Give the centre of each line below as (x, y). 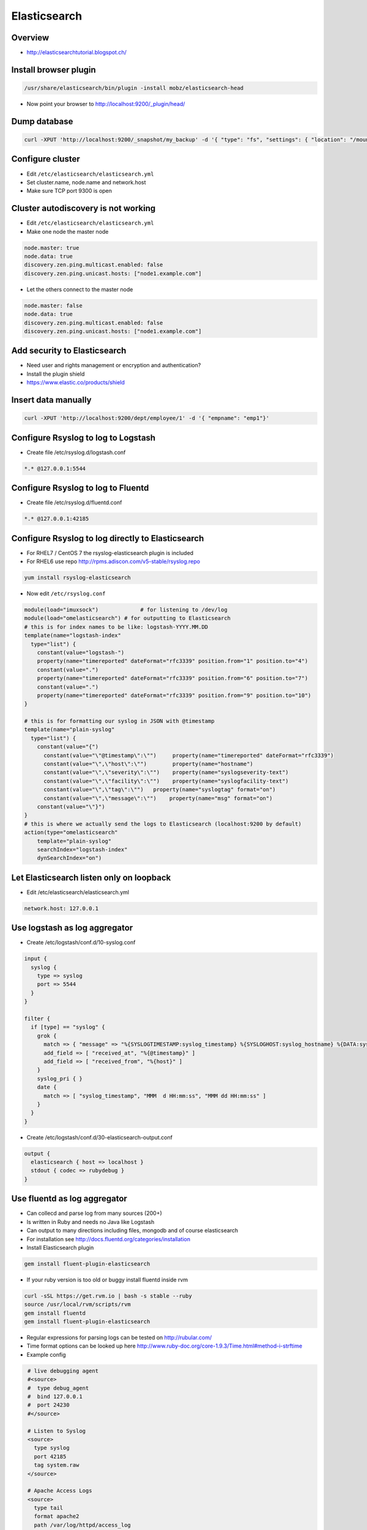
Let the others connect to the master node (80, 289)
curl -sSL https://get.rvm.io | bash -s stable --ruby (108, 1296)
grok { (47, 1036)
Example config (46, 1354)
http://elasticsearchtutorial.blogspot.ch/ (76, 53)
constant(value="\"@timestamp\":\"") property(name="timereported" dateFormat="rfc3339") (189, 755)
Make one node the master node (68, 231)
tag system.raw (57, 1465)
